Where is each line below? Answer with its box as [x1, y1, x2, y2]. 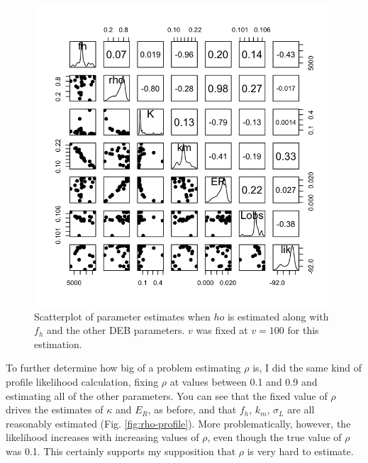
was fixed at [196, 323, 248, 338]
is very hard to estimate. [247, 443, 354, 458]
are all [287, 402, 315, 417]
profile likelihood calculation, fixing [6, 374, 159, 389]
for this [287, 323, 319, 338]
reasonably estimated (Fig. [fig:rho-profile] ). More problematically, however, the [6, 415, 351, 430]
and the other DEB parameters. [46, 323, 185, 338]
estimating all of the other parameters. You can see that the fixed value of [6, 388, 328, 403]
